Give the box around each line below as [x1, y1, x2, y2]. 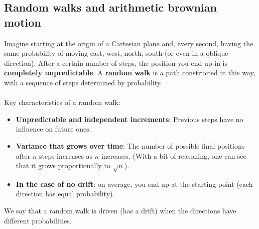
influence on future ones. [16, 124, 91, 134]
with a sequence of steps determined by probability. [4, 77, 162, 87]
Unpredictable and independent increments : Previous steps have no [16, 113, 243, 124]
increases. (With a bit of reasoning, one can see [101, 150, 246, 161]
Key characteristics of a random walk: [4, 97, 120, 107]
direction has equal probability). [16, 188, 115, 199]
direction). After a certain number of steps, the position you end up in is [4, 57, 227, 68]
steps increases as [39, 150, 93, 161]
